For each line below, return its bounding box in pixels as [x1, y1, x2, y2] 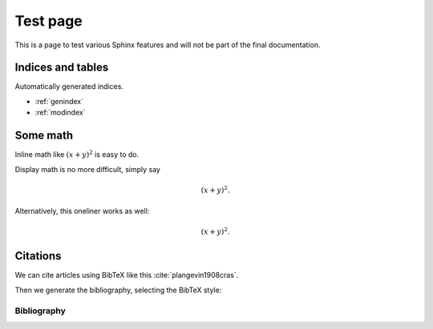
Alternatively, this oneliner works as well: [14, 207, 150, 216]
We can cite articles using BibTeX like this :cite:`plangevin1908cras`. [14, 271, 239, 280]
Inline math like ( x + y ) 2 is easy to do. [14, 149, 140, 159]
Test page [14, 12, 83, 30]
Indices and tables [14, 61, 109, 74]
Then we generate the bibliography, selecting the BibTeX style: [14, 285, 222, 295]
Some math [14, 129, 74, 142]
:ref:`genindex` [34, 96, 84, 106]
